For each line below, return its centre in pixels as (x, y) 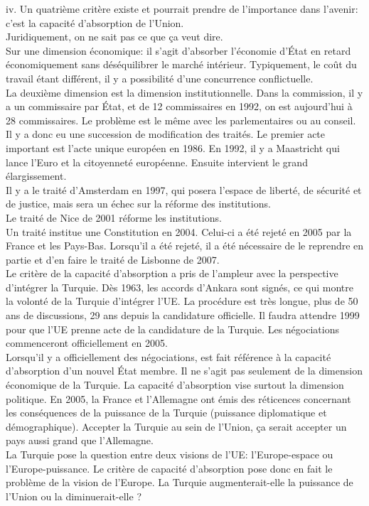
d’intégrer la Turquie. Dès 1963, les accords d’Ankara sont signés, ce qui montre (180, 287)
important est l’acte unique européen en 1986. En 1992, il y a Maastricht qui (173, 147)
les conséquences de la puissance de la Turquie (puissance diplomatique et (166, 413)
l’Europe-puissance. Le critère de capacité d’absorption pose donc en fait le (169, 468)
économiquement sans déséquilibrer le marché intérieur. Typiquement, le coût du (181, 64)
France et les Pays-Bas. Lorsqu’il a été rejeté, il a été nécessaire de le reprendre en (185, 246)
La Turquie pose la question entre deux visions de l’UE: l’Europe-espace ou (170, 454)
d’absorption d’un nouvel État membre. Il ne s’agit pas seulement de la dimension (184, 371)
